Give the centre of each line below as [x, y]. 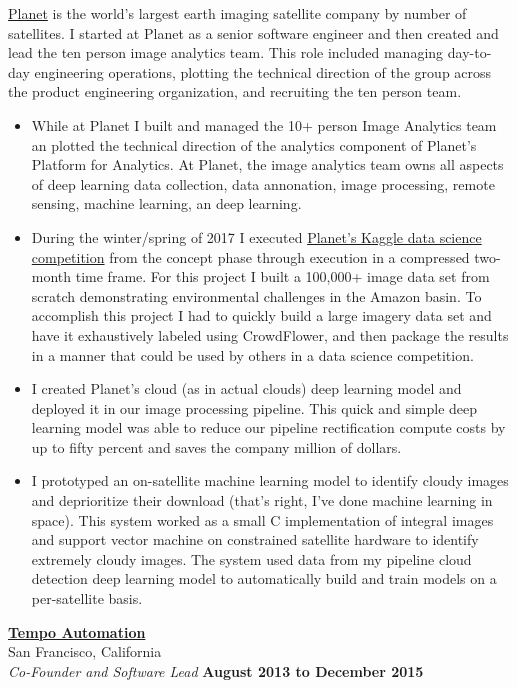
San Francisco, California [85, 651]
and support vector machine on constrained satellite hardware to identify [255, 539]
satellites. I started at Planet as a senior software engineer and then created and [253, 32]
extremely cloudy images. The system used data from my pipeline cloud [251, 558]
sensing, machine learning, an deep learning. [166, 203]
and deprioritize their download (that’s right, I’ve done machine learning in [262, 500]
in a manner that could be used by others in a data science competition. [252, 354]
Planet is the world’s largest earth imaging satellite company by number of [237, 13]
